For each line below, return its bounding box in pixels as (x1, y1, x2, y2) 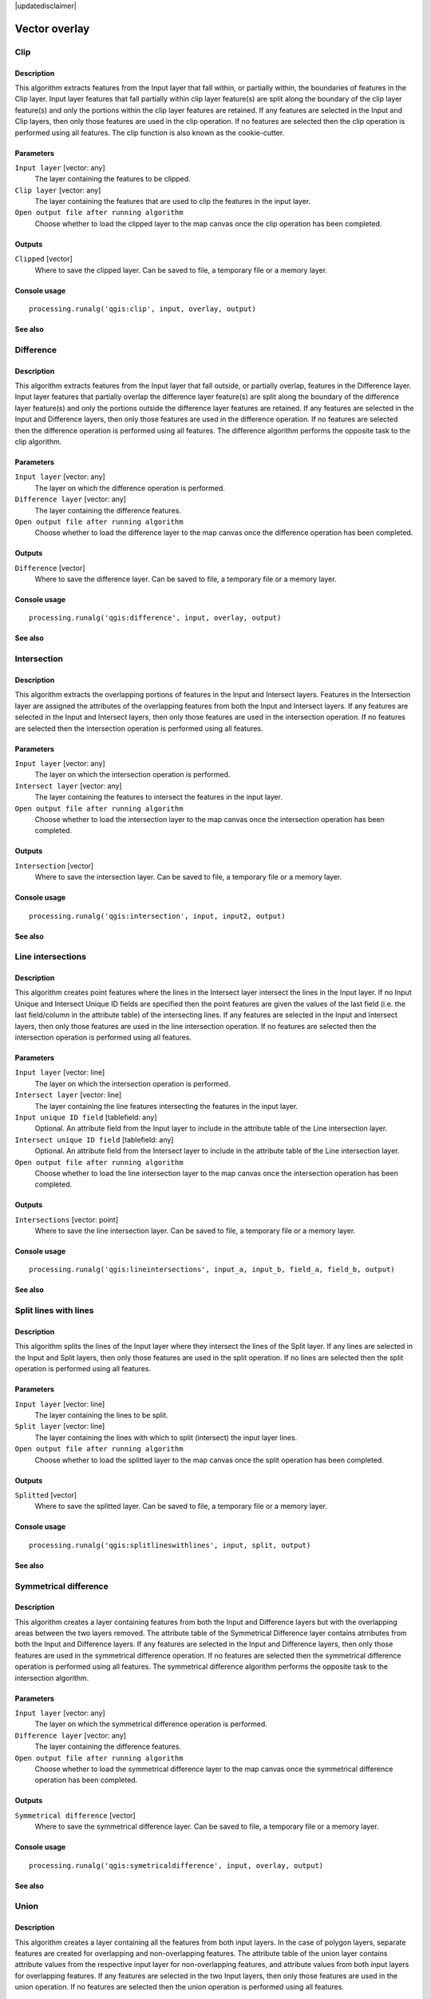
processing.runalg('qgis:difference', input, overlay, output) (29, 613, 282, 623)
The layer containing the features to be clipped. (34, 174, 191, 184)
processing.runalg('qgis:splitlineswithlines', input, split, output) (29, 1540, 311, 1550)
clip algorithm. (14, 437, 62, 446)
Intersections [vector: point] (14, 1215, 119, 1224)
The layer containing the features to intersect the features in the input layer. (34, 792, 283, 802)
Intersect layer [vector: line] (14, 1090, 122, 1099)
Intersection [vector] (14, 860, 94, 871)
